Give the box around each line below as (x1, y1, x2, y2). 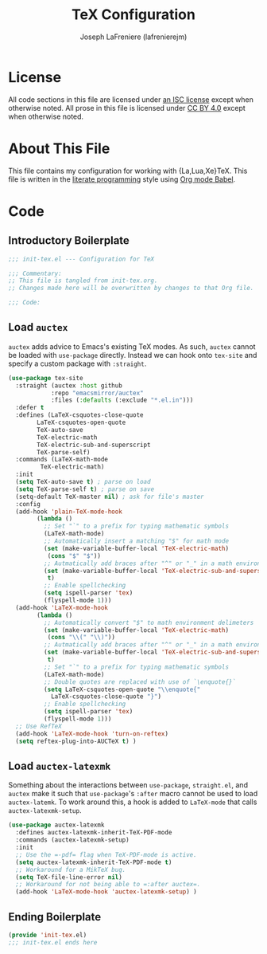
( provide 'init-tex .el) (8, 931, 87, 939)
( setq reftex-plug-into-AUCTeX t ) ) (15, 737, 137, 745)
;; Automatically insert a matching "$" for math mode (43, 537, 229, 545)
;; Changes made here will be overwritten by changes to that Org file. (8, 285, 254, 292)
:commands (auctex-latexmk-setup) (15, 836, 130, 844)
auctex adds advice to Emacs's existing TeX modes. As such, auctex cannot (8, 341, 256, 351)
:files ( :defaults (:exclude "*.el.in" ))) (50, 396, 194, 404)
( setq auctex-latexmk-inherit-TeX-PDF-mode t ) (15, 858, 172, 866)
